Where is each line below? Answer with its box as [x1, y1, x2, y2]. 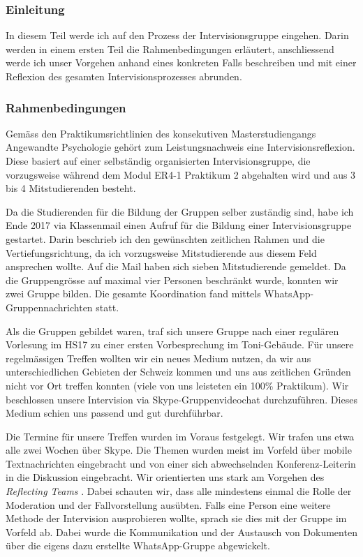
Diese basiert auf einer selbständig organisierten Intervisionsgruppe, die [6, 154, 311, 168]
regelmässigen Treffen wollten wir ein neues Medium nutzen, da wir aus [6, 350, 311, 365]
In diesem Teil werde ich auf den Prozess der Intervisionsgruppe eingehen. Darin [6, 28, 349, 43]
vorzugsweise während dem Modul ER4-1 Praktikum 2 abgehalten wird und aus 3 [6, 167, 356, 181]
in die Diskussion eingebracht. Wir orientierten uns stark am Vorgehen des [6, 470, 325, 484]
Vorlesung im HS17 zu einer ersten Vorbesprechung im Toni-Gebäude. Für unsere [6, 337, 354, 352]
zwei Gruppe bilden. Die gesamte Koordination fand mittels [6, 286, 261, 301]
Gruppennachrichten [6, 299, 93, 314]
